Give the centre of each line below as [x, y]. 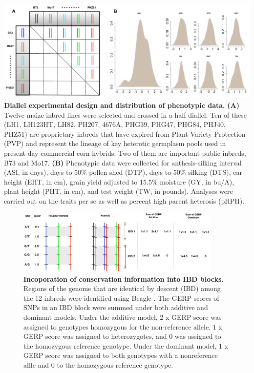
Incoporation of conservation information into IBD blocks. [124, 279]
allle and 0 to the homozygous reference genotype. [98, 364]
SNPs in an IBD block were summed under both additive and [116, 307]
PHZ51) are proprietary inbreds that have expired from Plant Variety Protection [125, 134]
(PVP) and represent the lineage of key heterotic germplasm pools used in [115, 143]
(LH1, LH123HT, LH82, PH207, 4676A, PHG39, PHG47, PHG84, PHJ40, [115, 124]
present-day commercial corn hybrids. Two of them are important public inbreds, [125, 153]
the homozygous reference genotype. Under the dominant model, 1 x [126, 345]
